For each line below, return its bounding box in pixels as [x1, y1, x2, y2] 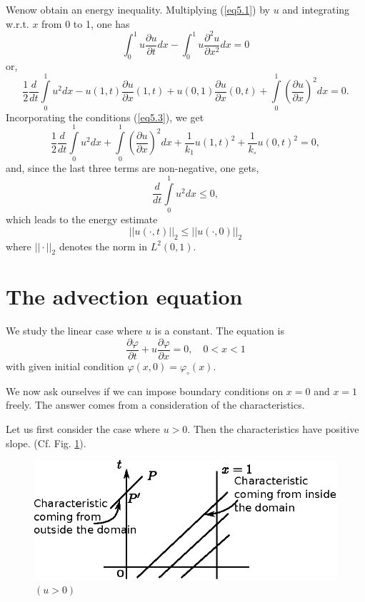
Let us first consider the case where [6, 422, 161, 437]
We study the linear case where [6, 323, 143, 338]
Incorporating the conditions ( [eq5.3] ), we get [6, 109, 204, 124]
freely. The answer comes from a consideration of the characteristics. [6, 397, 305, 412]
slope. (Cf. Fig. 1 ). [6, 435, 86, 450]
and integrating [282, 2, 350, 16]
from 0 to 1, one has [41, 16, 130, 31]
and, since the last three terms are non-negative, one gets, [6, 160, 259, 175]
